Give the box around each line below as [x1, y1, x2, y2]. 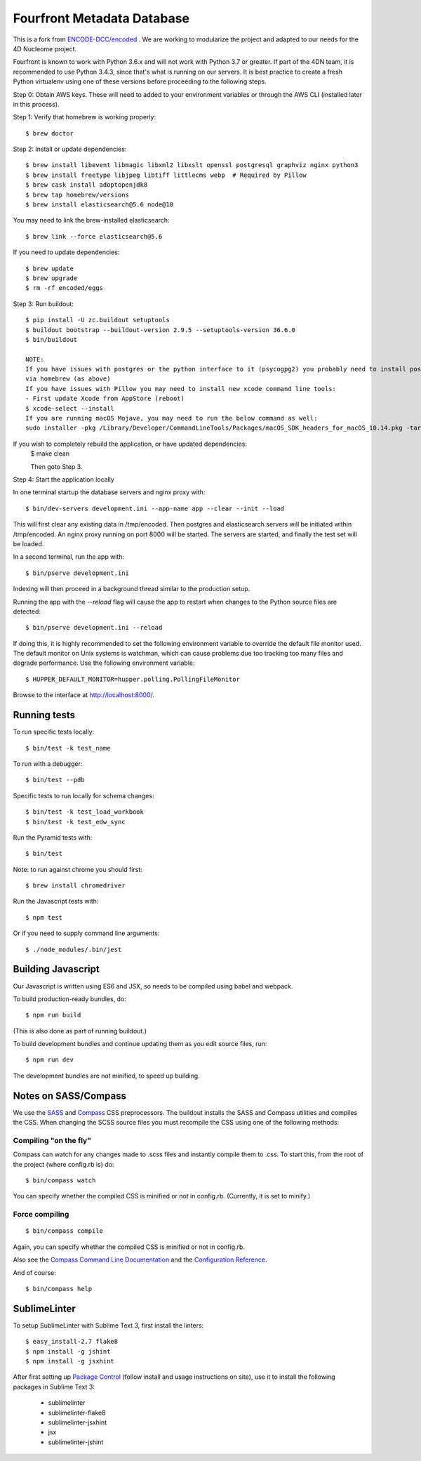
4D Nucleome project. [13, 44, 77, 53]
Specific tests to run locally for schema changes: [13, 791, 154, 800]
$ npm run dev [25, 1056, 74, 1064]
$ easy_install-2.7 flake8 [25, 1337, 119, 1346]
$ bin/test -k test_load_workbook [25, 808, 144, 816]
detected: [13, 607, 41, 616]
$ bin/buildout [25, 336, 78, 343]
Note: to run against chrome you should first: [13, 865, 143, 873]
